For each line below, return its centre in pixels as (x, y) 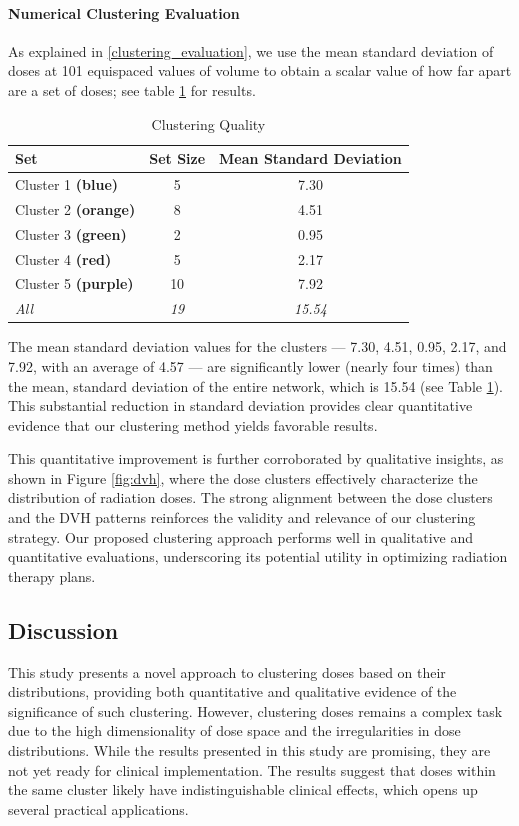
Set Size (177, 158)
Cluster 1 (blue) (67, 184)
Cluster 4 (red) (63, 258)
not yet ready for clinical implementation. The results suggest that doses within (252, 769)
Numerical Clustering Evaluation (124, 12)
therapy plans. (52, 575)
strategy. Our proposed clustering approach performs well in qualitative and (240, 536)
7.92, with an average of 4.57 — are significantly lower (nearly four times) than (250, 365)
